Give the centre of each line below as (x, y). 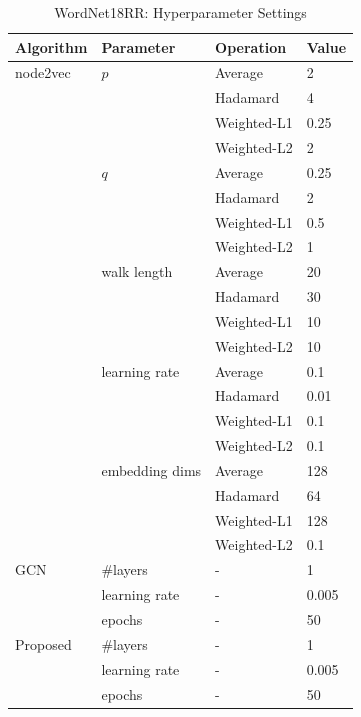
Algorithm (51, 46)
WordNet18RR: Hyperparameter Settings (180, 12)
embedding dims (151, 469)
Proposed (43, 643)
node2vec (43, 72)
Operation (251, 46)
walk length (137, 271)
